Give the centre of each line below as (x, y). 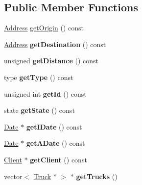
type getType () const (39, 77)
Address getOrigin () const (44, 28)
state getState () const (39, 110)
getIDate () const (54, 126)
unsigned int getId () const (45, 93)
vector (13, 176)
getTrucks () (97, 176)
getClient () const (59, 159)
